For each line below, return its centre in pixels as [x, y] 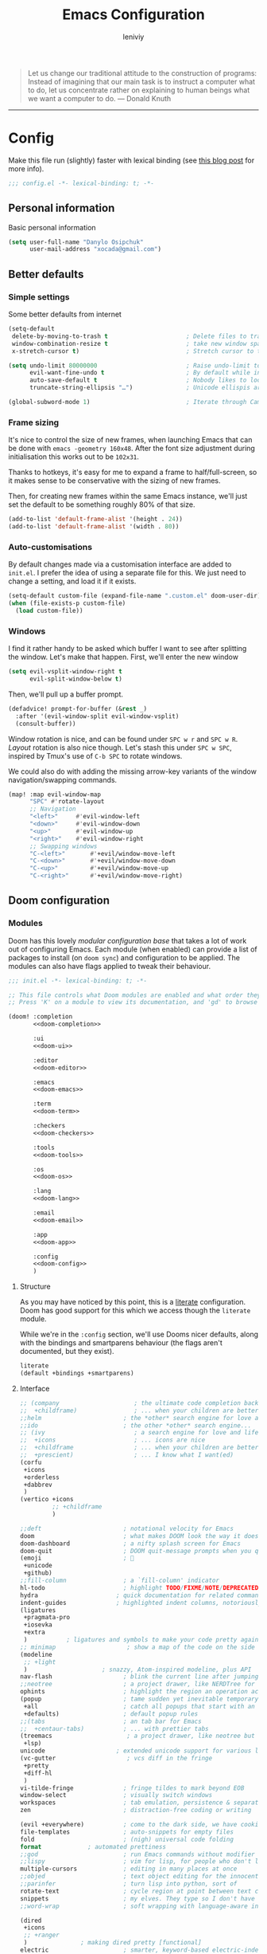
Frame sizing [34, 422]
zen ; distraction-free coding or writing [135, 1811]
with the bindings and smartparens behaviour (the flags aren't [121, 1343]
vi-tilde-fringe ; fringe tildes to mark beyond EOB [132, 1788]
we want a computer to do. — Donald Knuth [99, 98]
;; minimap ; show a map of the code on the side [137, 1647]
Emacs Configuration [133, 15]
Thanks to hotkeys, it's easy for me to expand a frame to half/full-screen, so [133, 473]
